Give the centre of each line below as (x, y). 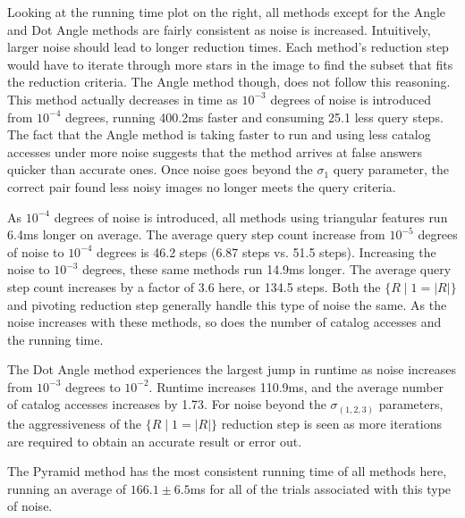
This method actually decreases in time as (123, 99)
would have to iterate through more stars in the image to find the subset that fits (230, 64)
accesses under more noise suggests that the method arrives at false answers (215, 151)
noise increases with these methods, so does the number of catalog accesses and (224, 322)
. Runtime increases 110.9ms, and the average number (296, 386)
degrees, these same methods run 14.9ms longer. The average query (267, 269)
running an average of (67, 488)
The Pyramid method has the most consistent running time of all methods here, (227, 471)
